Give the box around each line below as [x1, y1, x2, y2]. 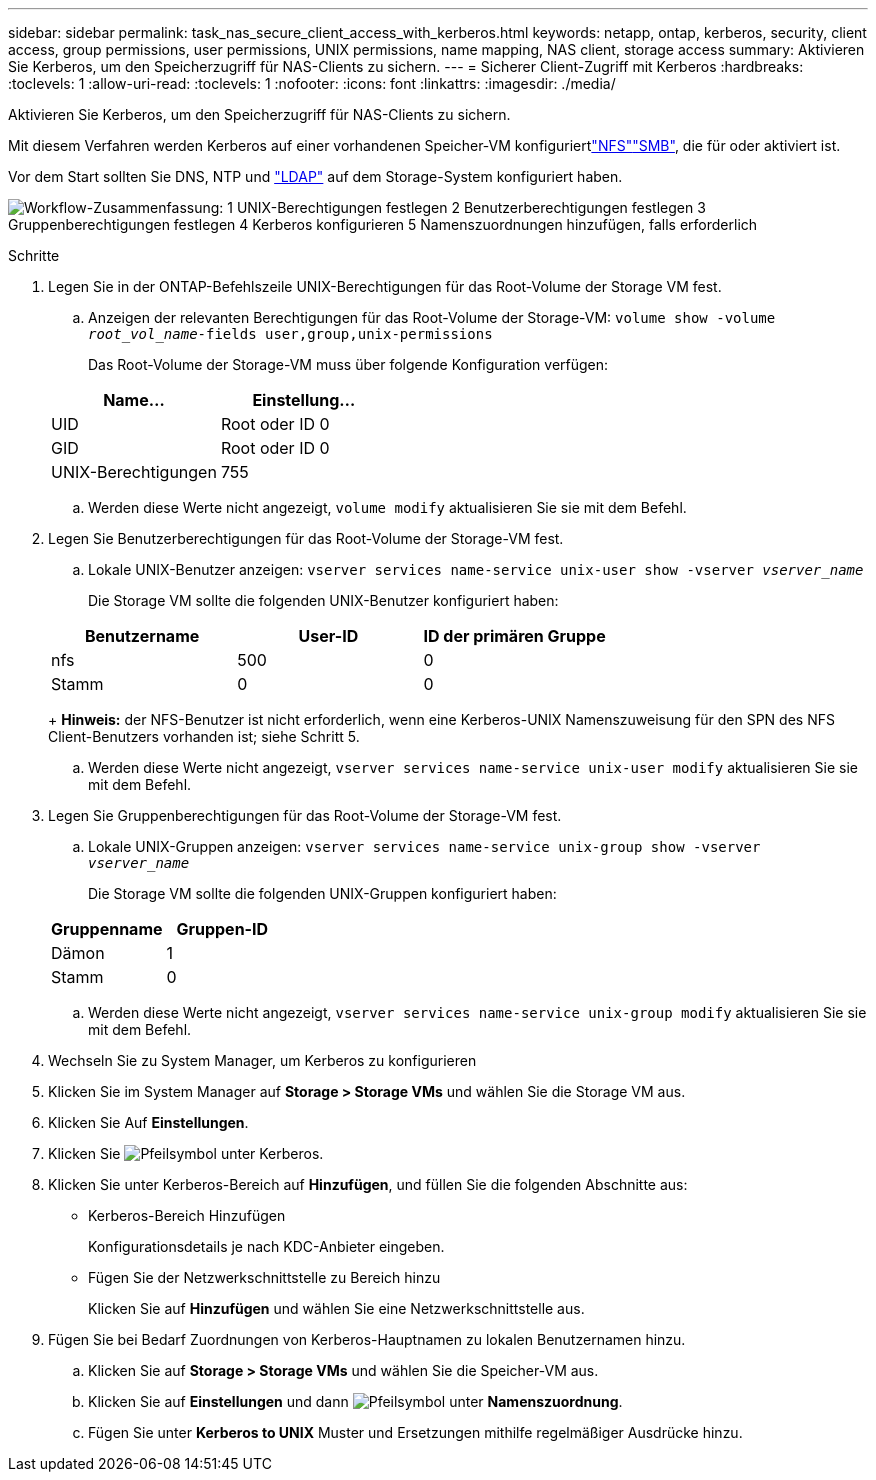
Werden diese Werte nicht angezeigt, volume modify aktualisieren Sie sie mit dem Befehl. [88, 499, 687, 516]
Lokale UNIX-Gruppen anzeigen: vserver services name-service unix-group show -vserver [88, 838, 761, 855]
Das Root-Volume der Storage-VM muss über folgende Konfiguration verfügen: [88, 356, 609, 373]
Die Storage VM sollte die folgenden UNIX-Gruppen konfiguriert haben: [88, 885, 557, 902]
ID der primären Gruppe [423, 626, 606, 646]
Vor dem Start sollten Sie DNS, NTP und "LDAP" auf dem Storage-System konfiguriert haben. [8, 168, 623, 185]
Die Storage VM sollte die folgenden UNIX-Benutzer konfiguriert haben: [88, 592, 559, 609]
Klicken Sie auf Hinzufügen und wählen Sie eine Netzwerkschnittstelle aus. [88, 1300, 585, 1317]
